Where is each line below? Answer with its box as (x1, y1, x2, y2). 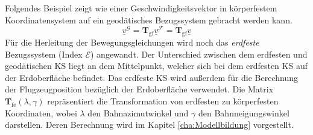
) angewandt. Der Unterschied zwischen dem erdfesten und (90, 47, 308, 60)
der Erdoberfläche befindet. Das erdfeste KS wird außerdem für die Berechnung (5, 71, 299, 83)
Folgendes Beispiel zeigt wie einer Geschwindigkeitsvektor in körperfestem (5, 2, 277, 14)
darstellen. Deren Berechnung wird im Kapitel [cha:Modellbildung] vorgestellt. (5, 118, 294, 131)
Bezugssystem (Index (5, 47, 83, 60)
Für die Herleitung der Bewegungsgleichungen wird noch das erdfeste (5, 36, 259, 49)
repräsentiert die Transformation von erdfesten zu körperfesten (47, 95, 279, 107)
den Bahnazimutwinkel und (87, 106, 189, 119)
